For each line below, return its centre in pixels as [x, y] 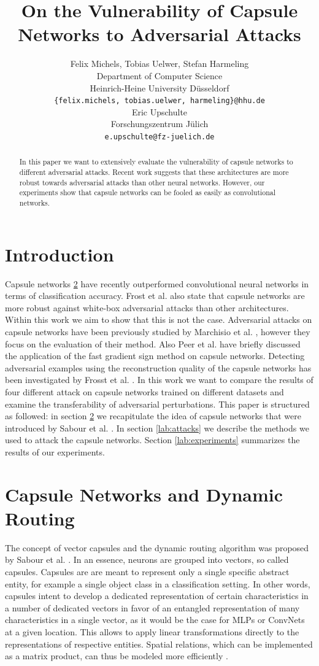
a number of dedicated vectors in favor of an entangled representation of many [152, 607]
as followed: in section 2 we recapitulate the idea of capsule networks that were [153, 416]
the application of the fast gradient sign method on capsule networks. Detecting [155, 356]
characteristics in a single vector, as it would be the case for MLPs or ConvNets [155, 620]
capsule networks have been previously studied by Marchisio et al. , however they [158, 331]
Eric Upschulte [159, 111]
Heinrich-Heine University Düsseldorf [159, 87]
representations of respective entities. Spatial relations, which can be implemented [159, 644]
